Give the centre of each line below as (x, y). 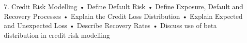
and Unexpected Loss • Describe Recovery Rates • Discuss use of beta (110, 25)
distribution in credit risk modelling (57, 35)
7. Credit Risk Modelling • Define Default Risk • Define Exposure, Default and (124, 6)
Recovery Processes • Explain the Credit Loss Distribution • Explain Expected (123, 16)
